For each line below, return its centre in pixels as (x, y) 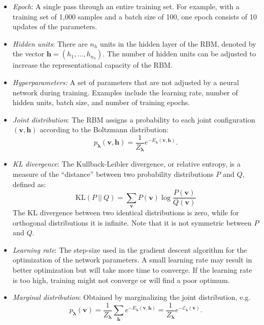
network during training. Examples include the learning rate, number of (125, 92)
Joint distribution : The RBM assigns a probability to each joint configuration (134, 119)
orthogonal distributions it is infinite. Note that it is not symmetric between (132, 222)
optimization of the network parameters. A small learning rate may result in (132, 260)
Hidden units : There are (50, 43)
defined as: (29, 184)
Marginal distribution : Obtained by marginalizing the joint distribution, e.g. (131, 297)
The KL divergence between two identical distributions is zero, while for (126, 212)
